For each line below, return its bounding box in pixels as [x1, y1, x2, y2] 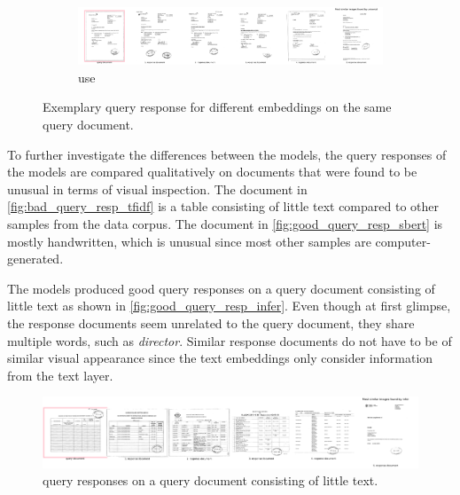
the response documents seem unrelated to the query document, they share [7, 313, 415, 332]
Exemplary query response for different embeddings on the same [43, 98, 392, 116]
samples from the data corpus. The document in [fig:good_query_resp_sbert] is [7, 214, 443, 232]
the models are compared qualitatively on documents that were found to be [7, 162, 417, 181]
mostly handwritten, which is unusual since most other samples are [7, 232, 371, 250]
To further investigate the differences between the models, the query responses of [7, 145, 447, 163]
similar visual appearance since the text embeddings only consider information [7, 349, 433, 367]
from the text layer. [7, 365, 113, 384]
